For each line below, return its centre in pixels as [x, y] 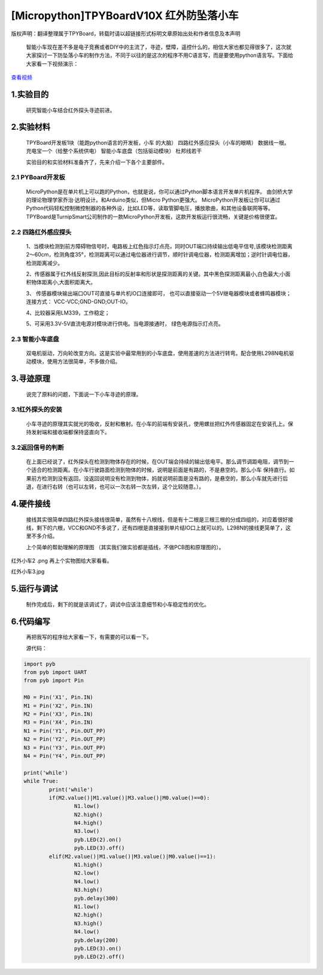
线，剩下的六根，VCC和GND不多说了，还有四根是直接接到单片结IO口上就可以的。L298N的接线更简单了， [156, 528]
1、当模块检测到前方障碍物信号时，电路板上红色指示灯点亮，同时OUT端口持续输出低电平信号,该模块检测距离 [159, 246]
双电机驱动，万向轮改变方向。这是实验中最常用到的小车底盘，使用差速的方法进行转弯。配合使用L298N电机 [158, 353]
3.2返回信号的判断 [37, 447]
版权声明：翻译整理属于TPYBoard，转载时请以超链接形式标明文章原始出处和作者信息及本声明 [126, 33]
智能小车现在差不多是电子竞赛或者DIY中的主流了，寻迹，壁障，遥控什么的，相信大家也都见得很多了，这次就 [159, 47]
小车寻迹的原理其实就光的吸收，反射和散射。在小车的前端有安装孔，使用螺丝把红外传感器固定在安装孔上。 [157, 423]
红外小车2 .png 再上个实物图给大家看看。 [62, 561]
